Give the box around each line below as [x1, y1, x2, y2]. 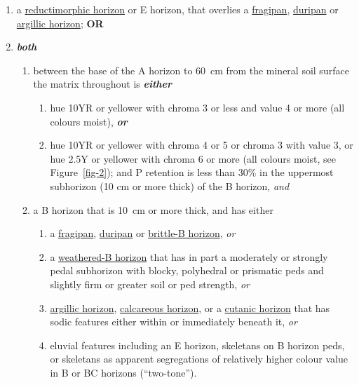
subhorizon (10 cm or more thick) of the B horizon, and [50, 178, 290, 193]
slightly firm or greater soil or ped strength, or [50, 276, 250, 291]
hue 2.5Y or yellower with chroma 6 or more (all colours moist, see [50, 151, 336, 166]
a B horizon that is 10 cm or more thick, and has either [33, 202, 273, 217]
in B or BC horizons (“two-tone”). [50, 365, 197, 379]
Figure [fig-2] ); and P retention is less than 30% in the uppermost [50, 165, 334, 180]
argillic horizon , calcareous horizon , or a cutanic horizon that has [50, 300, 330, 315]
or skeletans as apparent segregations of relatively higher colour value [50, 351, 348, 366]
